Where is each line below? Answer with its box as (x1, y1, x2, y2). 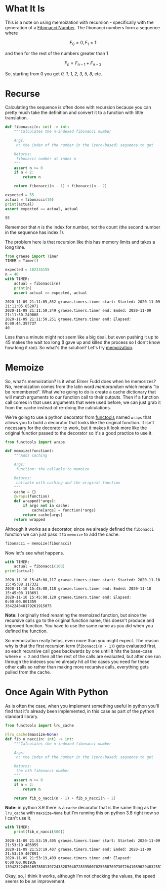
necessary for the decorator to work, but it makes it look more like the (5, 425, 147, 431)
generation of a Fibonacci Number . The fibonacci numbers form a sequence (5, 24, 160, 30)
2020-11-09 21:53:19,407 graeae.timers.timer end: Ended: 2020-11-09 (5, 847, 152, 852)
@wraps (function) (14, 494, 50, 499)
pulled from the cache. (5, 669, 51, 675)
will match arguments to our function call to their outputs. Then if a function (5, 394, 159, 400)
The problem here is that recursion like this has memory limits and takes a (5, 239, 156, 245)
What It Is (5, 3, 45, 14)
